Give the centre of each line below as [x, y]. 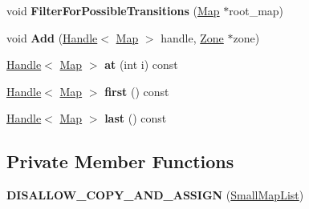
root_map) [256, 10]
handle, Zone [192, 37]
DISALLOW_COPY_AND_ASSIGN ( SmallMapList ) [155, 195]
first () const [137, 91]
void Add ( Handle [52, 37]
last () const [136, 118]
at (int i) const [141, 64]
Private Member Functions [120, 161]
